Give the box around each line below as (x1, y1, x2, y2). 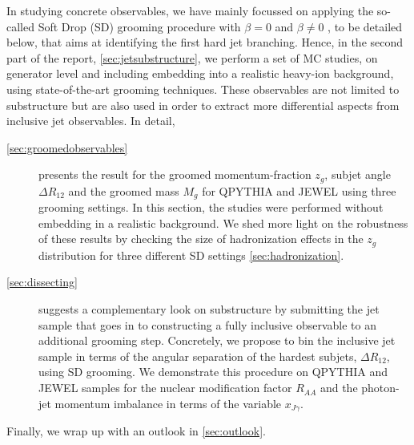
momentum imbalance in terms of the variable (54, 394, 282, 411)
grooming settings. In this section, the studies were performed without (38, 199, 384, 216)
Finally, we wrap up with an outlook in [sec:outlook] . (6, 423, 266, 439)
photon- (361, 379, 400, 396)
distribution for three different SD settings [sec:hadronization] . (38, 246, 344, 263)
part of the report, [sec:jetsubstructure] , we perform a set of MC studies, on (6, 49, 378, 66)
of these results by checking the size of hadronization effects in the (38, 230, 364, 247)
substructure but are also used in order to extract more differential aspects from (6, 96, 400, 113)
